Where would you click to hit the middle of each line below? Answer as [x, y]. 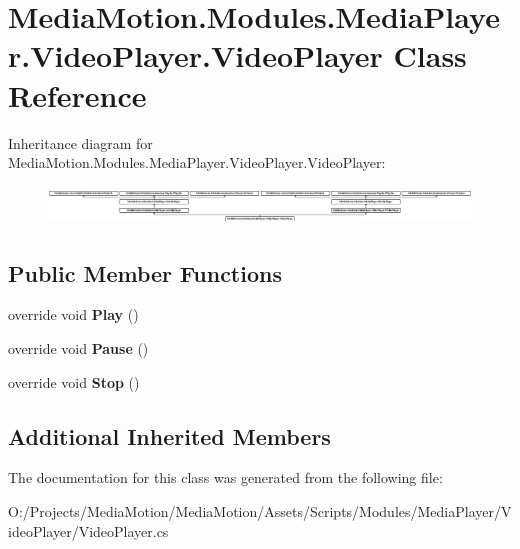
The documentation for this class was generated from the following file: [225, 477]
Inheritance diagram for [80, 142]
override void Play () [73, 314]
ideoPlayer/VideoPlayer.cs [88, 530]
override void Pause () [78, 348]
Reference [77, 94]
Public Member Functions [145, 272]
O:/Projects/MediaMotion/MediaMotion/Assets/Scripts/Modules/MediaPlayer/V [260, 510]
